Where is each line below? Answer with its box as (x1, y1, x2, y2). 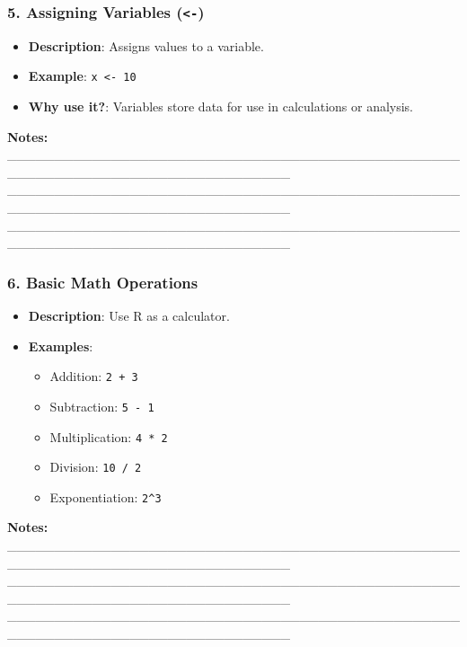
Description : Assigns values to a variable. (28, 36, 264, 55)
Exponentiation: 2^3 (49, 487, 162, 506)
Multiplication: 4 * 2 (49, 427, 168, 446)
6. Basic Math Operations (7, 270, 198, 293)
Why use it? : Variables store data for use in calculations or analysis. (28, 97, 414, 116)
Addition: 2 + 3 (49, 367, 138, 386)
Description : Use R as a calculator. (28, 306, 230, 324)
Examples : (28, 336, 93, 355)
